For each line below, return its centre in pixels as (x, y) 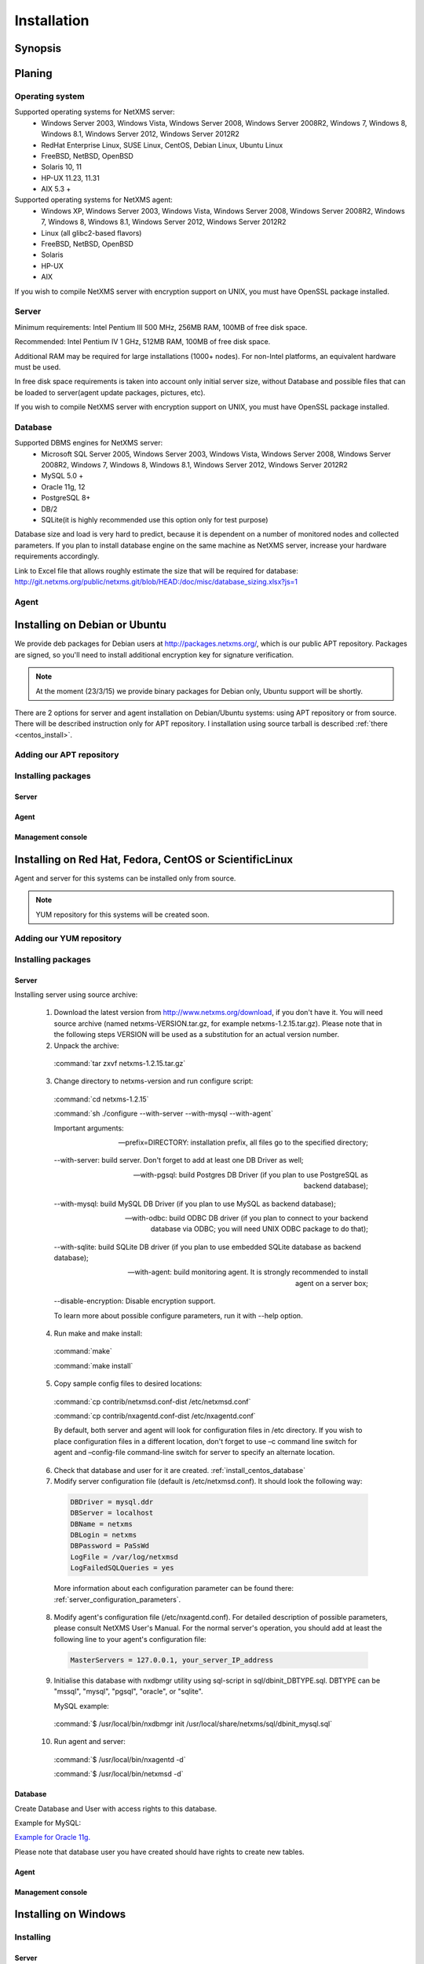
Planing (33, 73)
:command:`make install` (93, 1365)
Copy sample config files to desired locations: (128, 1383)
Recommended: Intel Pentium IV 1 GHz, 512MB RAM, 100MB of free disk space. (143, 342)
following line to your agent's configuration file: (130, 1639)
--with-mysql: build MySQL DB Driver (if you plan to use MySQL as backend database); (195, 1204)
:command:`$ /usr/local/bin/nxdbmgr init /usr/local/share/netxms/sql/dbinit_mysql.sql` (193, 1724)
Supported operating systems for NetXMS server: (95, 112)
